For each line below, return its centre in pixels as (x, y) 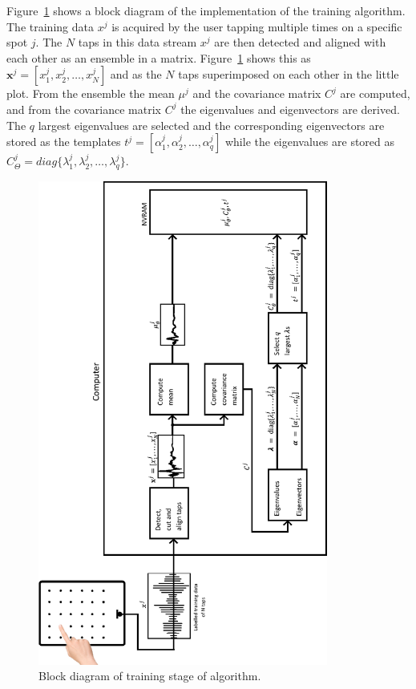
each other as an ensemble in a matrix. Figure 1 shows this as (159, 57)
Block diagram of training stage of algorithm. (150, 676)
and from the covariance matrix (84, 109)
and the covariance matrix (257, 93)
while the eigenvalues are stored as (310, 142)
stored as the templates (64, 142)
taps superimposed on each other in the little (289, 74)
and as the (136, 74)
